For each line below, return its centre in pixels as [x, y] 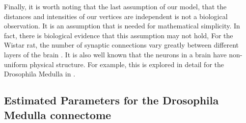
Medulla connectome [58, 114]
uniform [16, 64]
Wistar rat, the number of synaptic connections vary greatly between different [122, 45]
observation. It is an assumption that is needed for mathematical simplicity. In [122, 26]
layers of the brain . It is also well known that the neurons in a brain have [115, 54]
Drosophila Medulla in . [40, 74]
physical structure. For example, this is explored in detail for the [127, 64]
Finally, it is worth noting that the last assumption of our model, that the [115, 6]
